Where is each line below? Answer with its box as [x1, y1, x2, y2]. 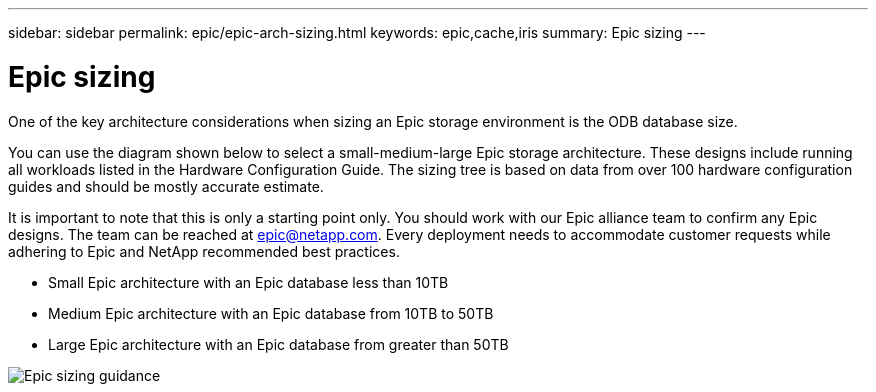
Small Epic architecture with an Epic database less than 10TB [48, 273, 449, 291]
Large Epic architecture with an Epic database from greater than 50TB [48, 335, 509, 353]
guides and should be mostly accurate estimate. [8, 177, 324, 195]
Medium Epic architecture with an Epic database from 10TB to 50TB [48, 304, 494, 322]
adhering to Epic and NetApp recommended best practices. [8, 242, 400, 260]
